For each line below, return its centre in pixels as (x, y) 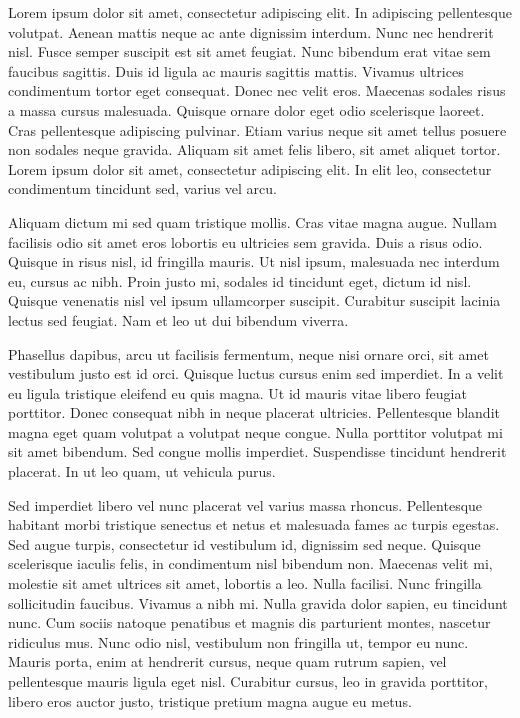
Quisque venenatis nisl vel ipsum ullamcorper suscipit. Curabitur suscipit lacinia (254, 300)
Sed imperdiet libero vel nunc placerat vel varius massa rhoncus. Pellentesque (245, 504)
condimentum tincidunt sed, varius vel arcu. (142, 188)
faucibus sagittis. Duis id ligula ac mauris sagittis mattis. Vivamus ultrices (236, 70)
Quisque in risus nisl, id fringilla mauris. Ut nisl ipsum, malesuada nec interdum (254, 261)
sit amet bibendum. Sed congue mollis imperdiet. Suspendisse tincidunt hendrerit (257, 451)
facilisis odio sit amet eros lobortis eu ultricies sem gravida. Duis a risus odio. (245, 241)
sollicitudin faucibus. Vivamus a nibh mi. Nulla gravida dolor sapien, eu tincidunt (258, 602)
